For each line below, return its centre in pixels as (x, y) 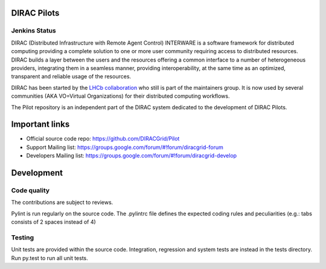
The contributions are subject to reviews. (62, 203)
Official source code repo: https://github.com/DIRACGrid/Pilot (103, 139)
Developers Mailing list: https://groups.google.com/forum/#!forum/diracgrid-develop (132, 156)
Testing (23, 237)
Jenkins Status (34, 31)
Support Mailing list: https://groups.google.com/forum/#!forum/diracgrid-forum (125, 147)
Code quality (30, 190)
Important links (40, 125)
